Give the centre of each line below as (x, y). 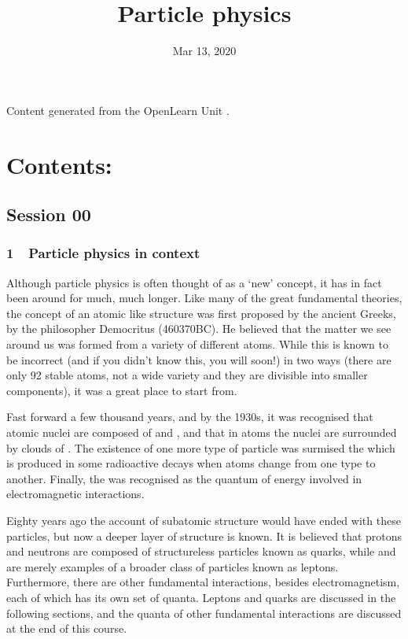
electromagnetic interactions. (75, 494)
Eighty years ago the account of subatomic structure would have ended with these (204, 520)
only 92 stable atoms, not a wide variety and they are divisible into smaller (187, 375)
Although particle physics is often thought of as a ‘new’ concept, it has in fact (194, 282)
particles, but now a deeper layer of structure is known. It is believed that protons (204, 536)
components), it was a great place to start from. (122, 390)
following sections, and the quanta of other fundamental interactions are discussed (204, 613)
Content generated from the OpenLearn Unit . (118, 110)
